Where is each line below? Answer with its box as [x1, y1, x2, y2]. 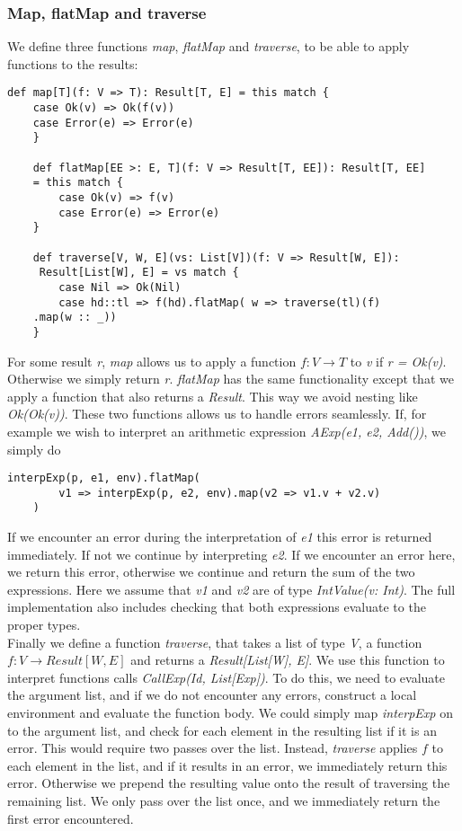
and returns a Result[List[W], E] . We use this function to [130, 650, 445, 669]
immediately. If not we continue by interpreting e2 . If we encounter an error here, [7, 544, 456, 563]
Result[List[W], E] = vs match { [39, 266, 239, 279]
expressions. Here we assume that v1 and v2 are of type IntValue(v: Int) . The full [7, 579, 456, 598]
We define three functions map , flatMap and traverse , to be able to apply [7, 37, 410, 56]
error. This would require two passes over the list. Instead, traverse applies [7, 738, 418, 757]
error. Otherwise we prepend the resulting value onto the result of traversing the [7, 774, 450, 792]
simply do [7, 439, 61, 458]
